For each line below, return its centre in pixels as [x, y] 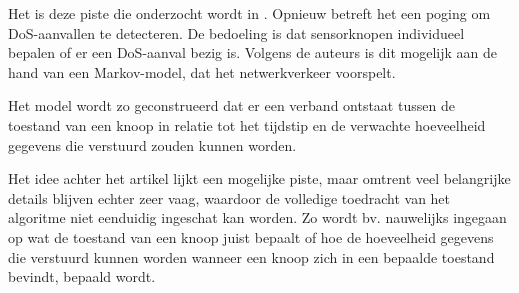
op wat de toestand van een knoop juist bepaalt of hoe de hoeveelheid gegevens [251, 236]
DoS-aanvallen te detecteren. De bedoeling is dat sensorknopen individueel [236, 32]
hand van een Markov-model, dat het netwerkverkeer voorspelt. [202, 71]
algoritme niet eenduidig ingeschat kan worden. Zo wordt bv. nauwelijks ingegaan [257, 217]
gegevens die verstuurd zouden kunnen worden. [152, 144]
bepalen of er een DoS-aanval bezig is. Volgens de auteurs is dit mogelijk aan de [253, 52]
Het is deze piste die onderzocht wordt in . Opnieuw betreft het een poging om [249, 13]
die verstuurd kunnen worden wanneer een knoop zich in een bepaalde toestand [251, 256]
